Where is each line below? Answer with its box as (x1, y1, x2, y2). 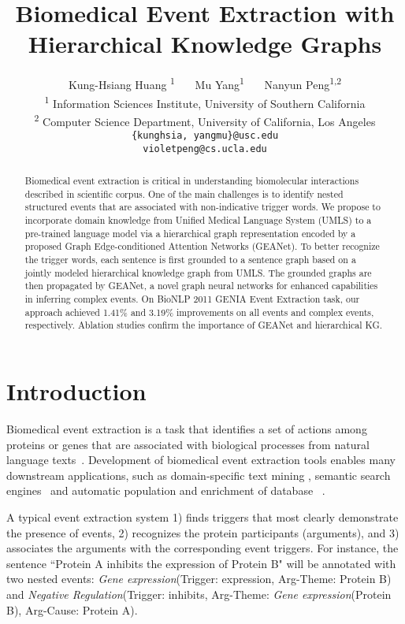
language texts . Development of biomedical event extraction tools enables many (6, 451, 396, 468)
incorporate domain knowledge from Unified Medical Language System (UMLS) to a (24, 214, 372, 227)
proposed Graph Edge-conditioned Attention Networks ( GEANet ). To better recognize (24, 240, 380, 253)
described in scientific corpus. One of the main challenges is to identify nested (24, 187, 344, 200)
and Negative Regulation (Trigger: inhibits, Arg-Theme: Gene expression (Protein (6, 585, 392, 602)
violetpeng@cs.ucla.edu (143, 143, 267, 154)
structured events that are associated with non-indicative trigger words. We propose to (24, 200, 381, 214)
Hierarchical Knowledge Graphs (28, 28, 382, 60)
